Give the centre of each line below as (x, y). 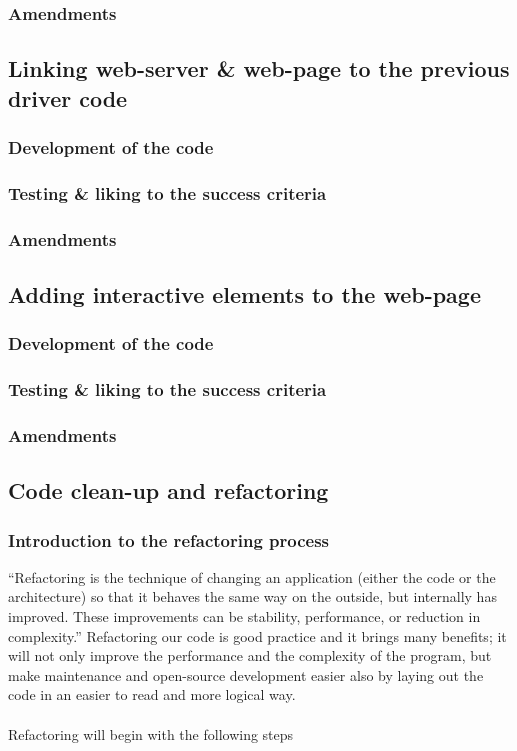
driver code (68, 97)
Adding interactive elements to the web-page (245, 293)
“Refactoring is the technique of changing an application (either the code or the (252, 576)
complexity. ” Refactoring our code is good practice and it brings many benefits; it (257, 635)
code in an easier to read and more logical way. (152, 694)
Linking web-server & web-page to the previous (259, 68)
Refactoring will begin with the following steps (151, 733)
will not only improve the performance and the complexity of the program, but (250, 655)
